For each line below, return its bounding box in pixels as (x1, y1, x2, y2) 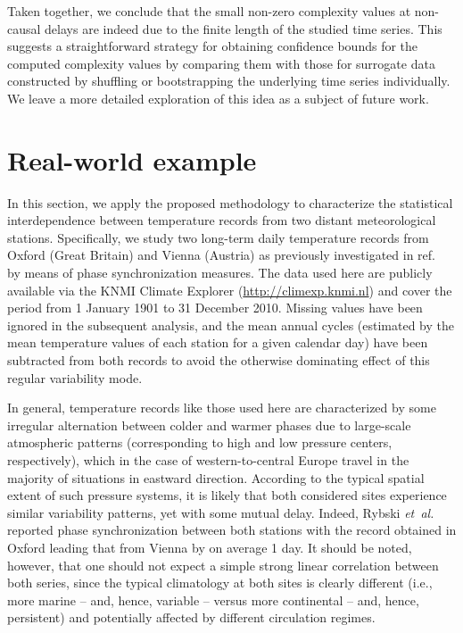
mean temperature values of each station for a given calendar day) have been (7, 333, 428, 352)
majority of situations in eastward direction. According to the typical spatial (7, 468, 425, 487)
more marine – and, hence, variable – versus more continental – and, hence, (7, 590, 419, 609)
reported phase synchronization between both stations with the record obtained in (7, 521, 457, 539)
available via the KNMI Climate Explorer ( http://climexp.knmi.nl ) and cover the (7, 280, 452, 299)
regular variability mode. (7, 368, 143, 387)
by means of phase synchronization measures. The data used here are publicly (7, 263, 433, 282)
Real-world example (7, 141, 257, 178)
